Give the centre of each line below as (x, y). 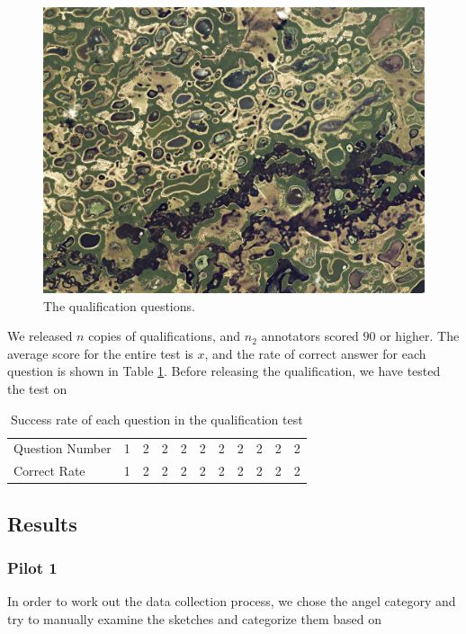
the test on (37, 388)
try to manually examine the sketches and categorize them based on (194, 618)
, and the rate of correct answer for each (315, 353)
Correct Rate (49, 471)
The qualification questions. (119, 305)
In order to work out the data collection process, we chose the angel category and (232, 601)
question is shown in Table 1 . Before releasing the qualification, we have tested (224, 371)
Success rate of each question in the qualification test (157, 419)
